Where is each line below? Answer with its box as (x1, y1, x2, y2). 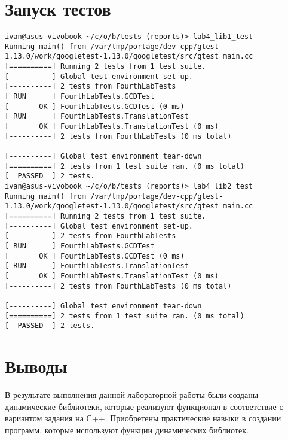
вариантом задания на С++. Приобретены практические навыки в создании (5, 412, 281, 424)
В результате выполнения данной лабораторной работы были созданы (5, 388, 259, 400)
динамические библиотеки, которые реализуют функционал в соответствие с (5, 400, 283, 412)
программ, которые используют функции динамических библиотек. (5, 423, 249, 436)
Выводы (5, 354, 68, 378)
